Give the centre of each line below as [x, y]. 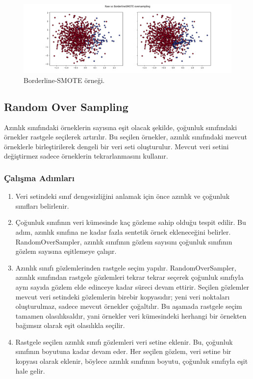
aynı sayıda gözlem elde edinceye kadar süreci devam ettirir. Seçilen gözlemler [132, 286]
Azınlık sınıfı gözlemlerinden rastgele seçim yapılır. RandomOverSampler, [126, 267]
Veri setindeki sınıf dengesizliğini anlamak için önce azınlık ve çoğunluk [123, 196]
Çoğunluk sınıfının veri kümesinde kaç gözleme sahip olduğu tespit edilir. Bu [131, 222]
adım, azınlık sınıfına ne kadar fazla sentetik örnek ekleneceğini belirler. [123, 231]
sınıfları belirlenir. [42, 205]
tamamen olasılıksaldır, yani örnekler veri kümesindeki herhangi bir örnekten [131, 315]
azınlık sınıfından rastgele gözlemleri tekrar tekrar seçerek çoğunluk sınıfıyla [129, 277]
